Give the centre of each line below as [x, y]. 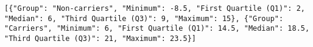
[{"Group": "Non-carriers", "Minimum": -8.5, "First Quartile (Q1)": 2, [155, 8]
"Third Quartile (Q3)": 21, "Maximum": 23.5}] [100, 38]
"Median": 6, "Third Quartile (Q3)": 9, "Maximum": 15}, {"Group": [144, 18]
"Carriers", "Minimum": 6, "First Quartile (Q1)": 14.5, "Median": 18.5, [157, 29]
